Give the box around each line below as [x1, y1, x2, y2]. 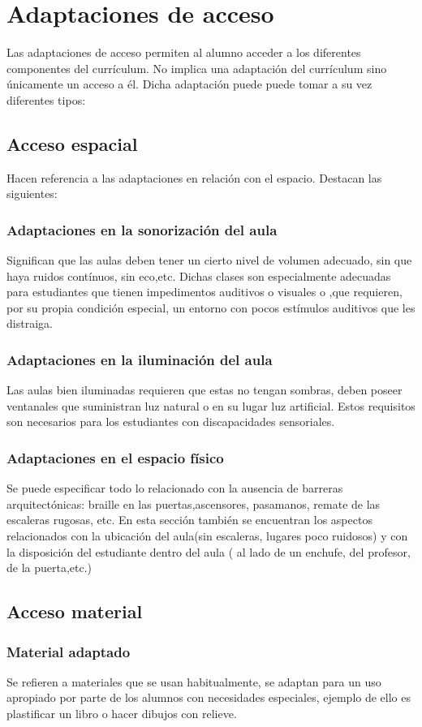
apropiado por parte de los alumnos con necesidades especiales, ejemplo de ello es [6, 689, 411, 706]
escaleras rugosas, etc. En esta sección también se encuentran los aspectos [6, 511, 372, 528]
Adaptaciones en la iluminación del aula [6, 350, 273, 369]
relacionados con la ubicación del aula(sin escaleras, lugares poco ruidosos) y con [6, 527, 408, 544]
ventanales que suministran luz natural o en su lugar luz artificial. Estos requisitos [6, 397, 416, 414]
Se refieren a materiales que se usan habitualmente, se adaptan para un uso [6, 673, 381, 690]
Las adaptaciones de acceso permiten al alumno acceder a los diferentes [6, 44, 361, 61]
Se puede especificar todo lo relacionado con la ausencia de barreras [6, 480, 343, 497]
